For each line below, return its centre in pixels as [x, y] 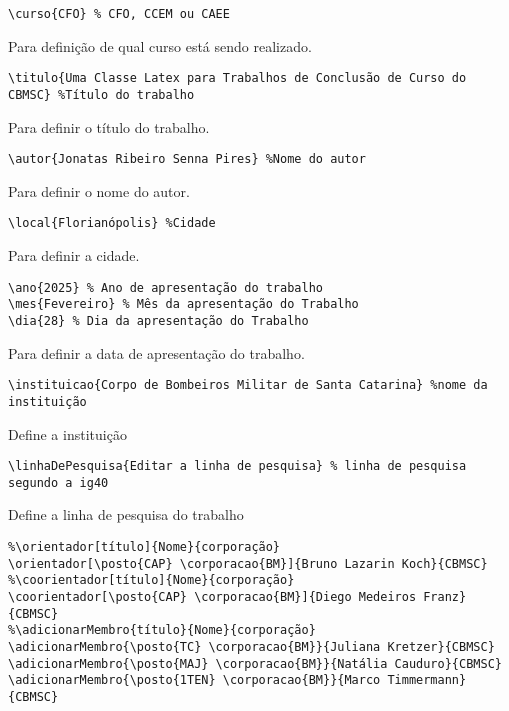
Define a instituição [67, 433]
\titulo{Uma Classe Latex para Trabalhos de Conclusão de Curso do [237, 78]
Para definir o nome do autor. [99, 190]
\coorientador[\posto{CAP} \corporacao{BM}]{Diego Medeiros [212, 597]
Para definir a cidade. [74, 255]
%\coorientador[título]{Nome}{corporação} [151, 580]
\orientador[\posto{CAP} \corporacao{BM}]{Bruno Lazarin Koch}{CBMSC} [248, 563]
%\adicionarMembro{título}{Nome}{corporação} [162, 630]
